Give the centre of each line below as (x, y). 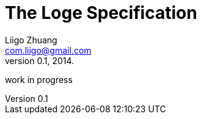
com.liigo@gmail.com (48, 50)
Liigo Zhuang (31, 40)
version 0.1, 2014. (40, 60)
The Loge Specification (101, 13)
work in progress (39, 79)
